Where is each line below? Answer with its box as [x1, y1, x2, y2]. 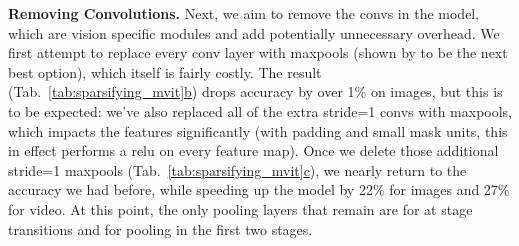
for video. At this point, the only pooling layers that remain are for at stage [8, 198, 473, 219]
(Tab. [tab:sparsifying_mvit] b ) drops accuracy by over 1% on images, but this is [8, 81, 503, 102]
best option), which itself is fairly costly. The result [8, 61, 322, 82]
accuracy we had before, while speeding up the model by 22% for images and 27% [8, 179, 510, 200]
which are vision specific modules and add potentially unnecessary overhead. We [8, 22, 500, 43]
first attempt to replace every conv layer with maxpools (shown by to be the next [8, 42, 508, 63]
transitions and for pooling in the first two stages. [8, 218, 313, 239]
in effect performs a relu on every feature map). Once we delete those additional [8, 140, 499, 161]
